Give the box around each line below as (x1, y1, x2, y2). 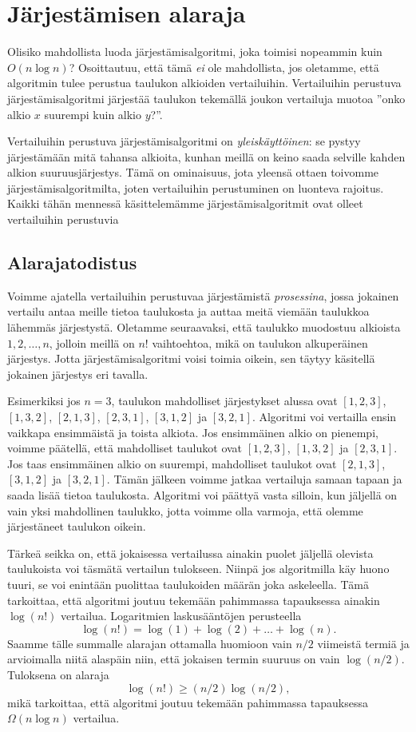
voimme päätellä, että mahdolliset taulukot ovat (7, 440, 243, 456)
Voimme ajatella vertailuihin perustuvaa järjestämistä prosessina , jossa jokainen (7, 287, 399, 304)
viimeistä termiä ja (317, 635, 410, 651)
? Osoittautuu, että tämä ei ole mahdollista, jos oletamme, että (69, 58, 379, 75)
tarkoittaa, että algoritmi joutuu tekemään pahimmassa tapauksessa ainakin (7, 591, 380, 608)
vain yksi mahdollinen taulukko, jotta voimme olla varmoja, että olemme (7, 502, 363, 519)
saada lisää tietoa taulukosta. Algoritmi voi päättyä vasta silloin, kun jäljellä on (7, 486, 398, 503)
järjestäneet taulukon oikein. (7, 518, 146, 535)
